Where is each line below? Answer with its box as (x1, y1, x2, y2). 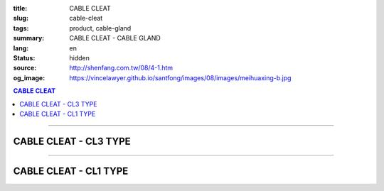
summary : (13, 34, 45, 43)
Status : (13, 53, 36, 62)
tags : (13, 23, 29, 32)
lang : (13, 43, 29, 53)
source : (13, 64, 37, 72)
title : (13, 4, 28, 12)
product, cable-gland (69, 23, 132, 32)
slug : (13, 14, 28, 23)
